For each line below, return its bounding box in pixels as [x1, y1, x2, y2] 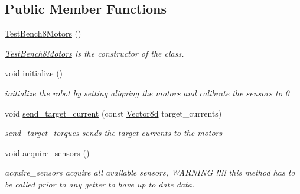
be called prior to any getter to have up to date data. [5, 177, 195, 190]
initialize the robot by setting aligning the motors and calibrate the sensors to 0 [5, 86, 289, 99]
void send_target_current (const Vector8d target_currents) [5, 106, 222, 119]
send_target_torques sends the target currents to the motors [5, 127, 223, 139]
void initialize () [5, 67, 63, 79]
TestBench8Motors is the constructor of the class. [5, 47, 184, 59]
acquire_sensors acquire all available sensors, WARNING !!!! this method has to [5, 166, 295, 179]
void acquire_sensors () [5, 146, 90, 159]
